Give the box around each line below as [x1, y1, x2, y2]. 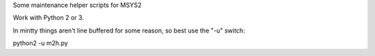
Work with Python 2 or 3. [12, 14, 85, 22]
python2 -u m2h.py [12, 39, 69, 48]
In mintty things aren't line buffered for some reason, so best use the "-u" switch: [12, 26, 246, 35]
